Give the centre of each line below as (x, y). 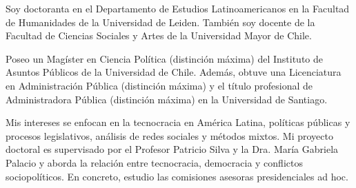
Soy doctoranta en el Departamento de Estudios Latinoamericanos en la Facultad (178, 8)
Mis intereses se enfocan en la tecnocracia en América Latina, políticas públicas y (178, 122)
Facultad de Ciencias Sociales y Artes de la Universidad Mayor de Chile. (159, 35)
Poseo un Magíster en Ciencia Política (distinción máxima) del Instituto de (165, 58)
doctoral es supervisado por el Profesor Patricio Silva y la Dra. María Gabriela (172, 149)
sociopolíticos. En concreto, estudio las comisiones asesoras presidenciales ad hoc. (177, 176)
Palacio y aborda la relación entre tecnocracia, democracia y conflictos (154, 162)
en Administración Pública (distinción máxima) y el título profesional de (159, 85)
